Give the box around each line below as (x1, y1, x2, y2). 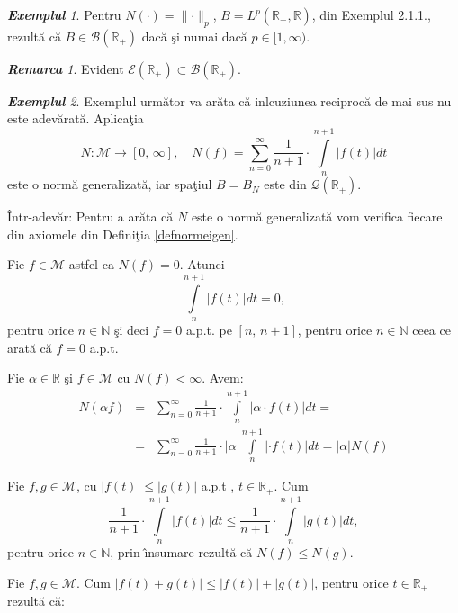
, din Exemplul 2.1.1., (311, 5, 431, 23)
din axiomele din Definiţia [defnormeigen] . (7, 224, 238, 243)
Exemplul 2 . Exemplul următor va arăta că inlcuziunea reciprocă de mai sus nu (7, 91, 452, 110)
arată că (7, 338, 52, 356)
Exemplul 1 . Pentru (7, 5, 121, 23)
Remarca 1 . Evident (7, 59, 124, 77)
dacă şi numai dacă (141, 26, 247, 45)
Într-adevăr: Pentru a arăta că (7, 207, 174, 226)
